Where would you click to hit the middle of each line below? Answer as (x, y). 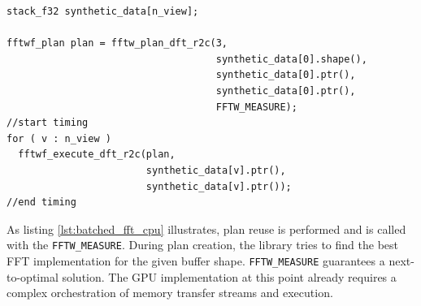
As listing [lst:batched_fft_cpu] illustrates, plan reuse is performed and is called (206, 228)
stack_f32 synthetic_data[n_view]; (103, 11)
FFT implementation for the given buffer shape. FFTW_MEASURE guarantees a (196, 260)
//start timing (48, 123)
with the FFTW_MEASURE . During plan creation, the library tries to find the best (202, 245)
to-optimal (33, 276)
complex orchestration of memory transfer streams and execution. (170, 293)
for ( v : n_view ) (59, 138)
